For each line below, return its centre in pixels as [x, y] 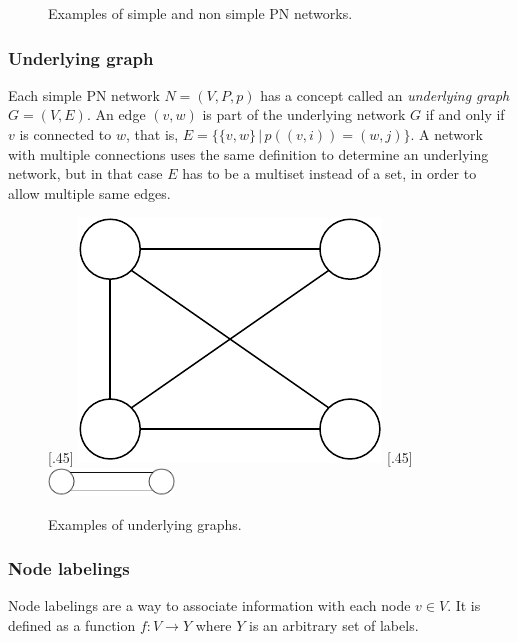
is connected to [65, 134]
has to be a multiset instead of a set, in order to [329, 173]
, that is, [152, 134]
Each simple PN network [84, 94]
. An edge [116, 114]
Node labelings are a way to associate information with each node [209, 605]
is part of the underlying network [304, 114]
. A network [446, 134]
